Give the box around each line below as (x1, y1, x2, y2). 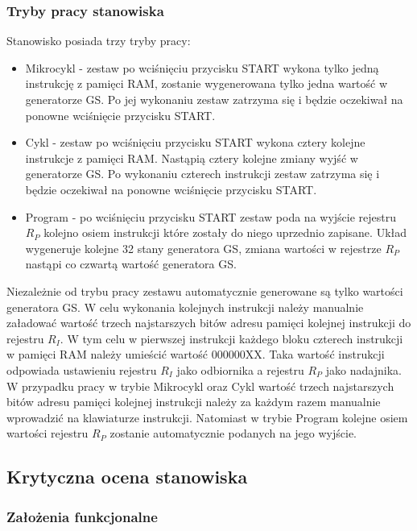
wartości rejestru (6, 425, 89, 442)
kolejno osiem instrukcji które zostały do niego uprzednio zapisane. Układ (43, 224, 407, 241)
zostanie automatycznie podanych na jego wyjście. (109, 425, 357, 442)
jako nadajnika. (325, 361, 402, 378)
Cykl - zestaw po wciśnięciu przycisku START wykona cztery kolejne (25, 134, 365, 151)
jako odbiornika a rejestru (176, 361, 304, 378)
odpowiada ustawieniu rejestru (6, 361, 157, 378)
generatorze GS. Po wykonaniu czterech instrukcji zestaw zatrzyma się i (25, 165, 380, 182)
